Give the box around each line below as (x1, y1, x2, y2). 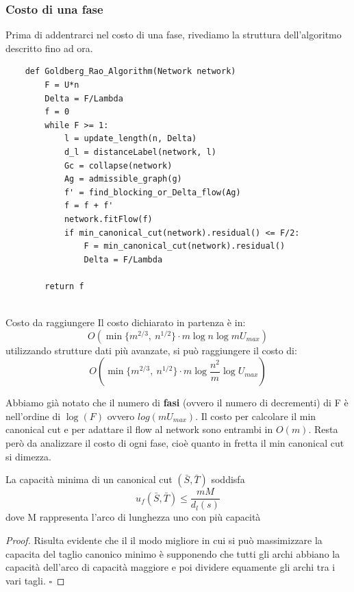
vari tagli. (5, 573, 46, 587)
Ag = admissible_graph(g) (64, 174, 182, 184)
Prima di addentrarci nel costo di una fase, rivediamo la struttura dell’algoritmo (5, 27, 342, 42)
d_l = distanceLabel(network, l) (64, 147, 216, 157)
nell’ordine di (5, 408, 61, 423)
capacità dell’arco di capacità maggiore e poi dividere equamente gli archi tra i (5, 560, 336, 574)
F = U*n (45, 80, 79, 90)
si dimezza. (5, 449, 51, 463)
